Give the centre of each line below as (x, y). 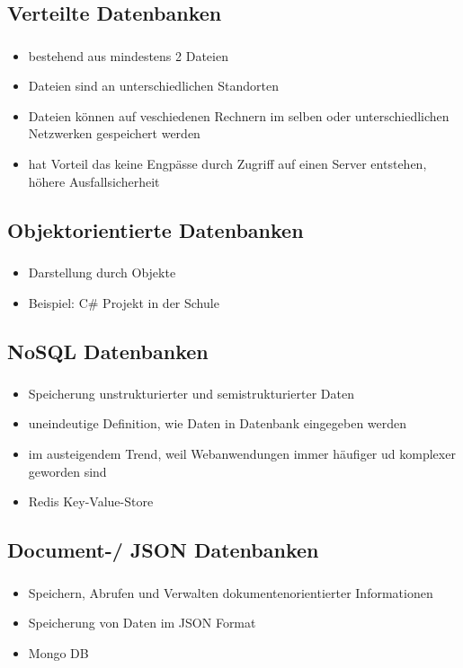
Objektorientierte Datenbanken (156, 229)
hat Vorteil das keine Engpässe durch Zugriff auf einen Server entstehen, (227, 164)
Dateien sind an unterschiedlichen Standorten (153, 86)
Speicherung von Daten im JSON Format (142, 623)
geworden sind (67, 471)
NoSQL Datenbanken (108, 351)
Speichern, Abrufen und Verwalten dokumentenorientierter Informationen (231, 592)
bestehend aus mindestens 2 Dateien (128, 55)
